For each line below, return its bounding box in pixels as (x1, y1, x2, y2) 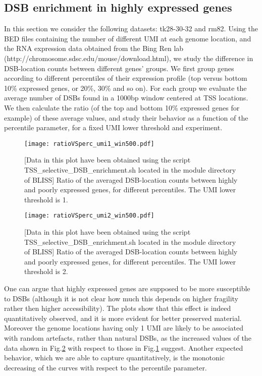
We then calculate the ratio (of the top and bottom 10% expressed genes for (4, 102, 240, 113)
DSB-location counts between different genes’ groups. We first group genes (4, 63, 234, 73)
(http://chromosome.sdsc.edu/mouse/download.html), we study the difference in (4, 52, 253, 63)
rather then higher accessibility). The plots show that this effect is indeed (4, 303, 231, 313)
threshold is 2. (24, 266, 68, 277)
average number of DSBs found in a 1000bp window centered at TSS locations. (4, 92, 248, 103)
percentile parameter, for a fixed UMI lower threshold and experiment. (4, 122, 223, 133)
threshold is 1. (24, 194, 68, 204)
